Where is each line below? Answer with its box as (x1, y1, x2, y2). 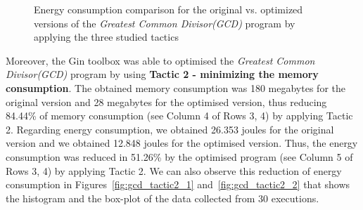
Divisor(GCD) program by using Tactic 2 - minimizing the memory (6, 67, 319, 81)
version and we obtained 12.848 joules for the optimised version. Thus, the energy (6, 136, 358, 150)
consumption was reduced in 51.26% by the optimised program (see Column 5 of (6, 149, 353, 164)
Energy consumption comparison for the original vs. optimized (34, 2, 303, 16)
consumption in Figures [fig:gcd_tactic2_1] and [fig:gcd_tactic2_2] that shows (6, 177, 350, 192)
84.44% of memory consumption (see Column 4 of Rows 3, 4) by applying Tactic (6, 108, 353, 123)
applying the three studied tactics (34, 29, 179, 44)
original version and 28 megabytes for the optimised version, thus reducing (6, 94, 327, 109)
